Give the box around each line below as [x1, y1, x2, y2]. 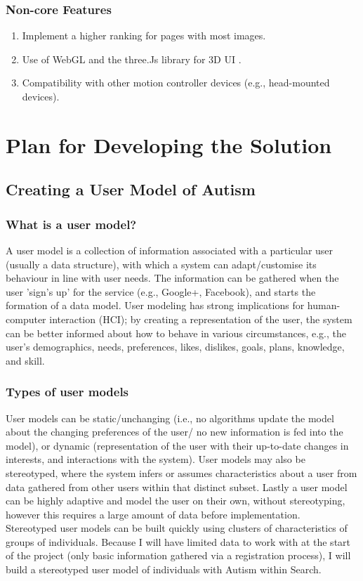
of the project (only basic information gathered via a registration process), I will [6, 548, 351, 563]
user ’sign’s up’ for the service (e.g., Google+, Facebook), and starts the [6, 284, 316, 299]
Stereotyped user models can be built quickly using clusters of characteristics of [6, 521, 348, 535]
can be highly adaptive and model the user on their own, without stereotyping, [6, 493, 345, 508]
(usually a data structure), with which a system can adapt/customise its [6, 256, 317, 271]
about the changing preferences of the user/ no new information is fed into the [6, 424, 343, 439]
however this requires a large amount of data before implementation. [6, 507, 301, 521]
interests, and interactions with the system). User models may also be [6, 452, 305, 466]
